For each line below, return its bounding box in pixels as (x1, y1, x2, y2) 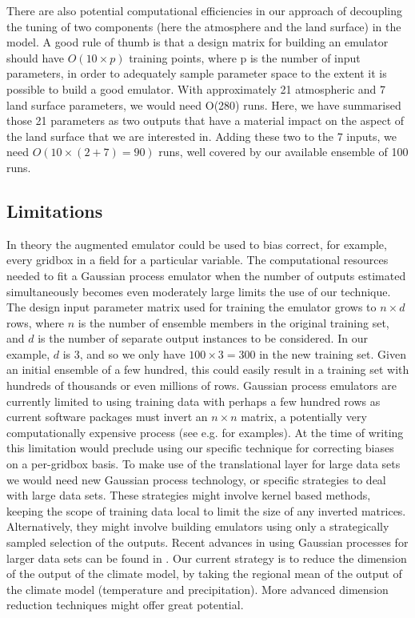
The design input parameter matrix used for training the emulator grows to (6, 299, 377, 315)
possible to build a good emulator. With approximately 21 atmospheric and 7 (6, 80, 386, 97)
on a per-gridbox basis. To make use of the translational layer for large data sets (6, 455, 401, 472)
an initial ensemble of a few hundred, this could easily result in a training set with (6, 361, 409, 378)
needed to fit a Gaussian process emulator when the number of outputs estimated (6, 267, 406, 283)
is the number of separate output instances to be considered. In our (38, 330, 368, 347)
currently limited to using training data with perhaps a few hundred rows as (6, 392, 381, 409)
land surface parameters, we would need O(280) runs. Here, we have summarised (6, 96, 401, 113)
